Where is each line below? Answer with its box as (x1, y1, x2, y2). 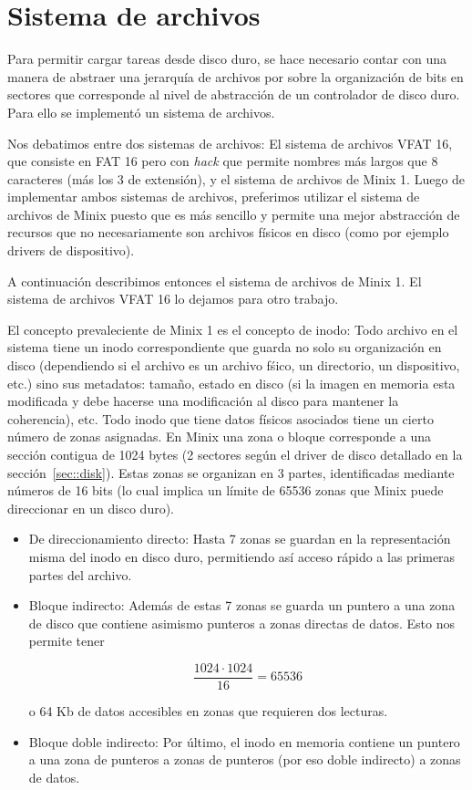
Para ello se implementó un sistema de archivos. (7, 102, 275, 121)
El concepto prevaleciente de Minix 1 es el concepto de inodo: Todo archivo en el (7, 319, 458, 338)
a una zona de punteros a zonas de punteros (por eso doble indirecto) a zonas (28, 750, 461, 769)
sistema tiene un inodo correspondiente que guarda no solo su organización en (7, 338, 442, 357)
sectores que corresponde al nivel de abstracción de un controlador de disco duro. (7, 85, 460, 104)
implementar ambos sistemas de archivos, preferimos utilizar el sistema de (7, 187, 420, 206)
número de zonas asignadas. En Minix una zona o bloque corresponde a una (7, 427, 431, 446)
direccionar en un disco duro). (7, 498, 174, 517)
